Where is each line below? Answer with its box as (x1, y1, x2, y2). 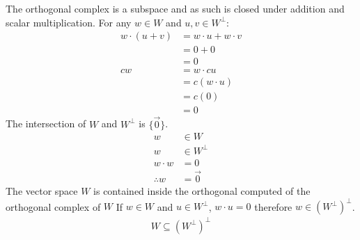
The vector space (6, 184, 78, 198)
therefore (254, 199, 292, 214)
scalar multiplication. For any (6, 15, 132, 29)
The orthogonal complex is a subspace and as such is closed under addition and (6, 1, 345, 15)
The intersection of (6, 116, 86, 131)
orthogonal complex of (6, 199, 101, 214)
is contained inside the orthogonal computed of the (93, 184, 311, 198)
